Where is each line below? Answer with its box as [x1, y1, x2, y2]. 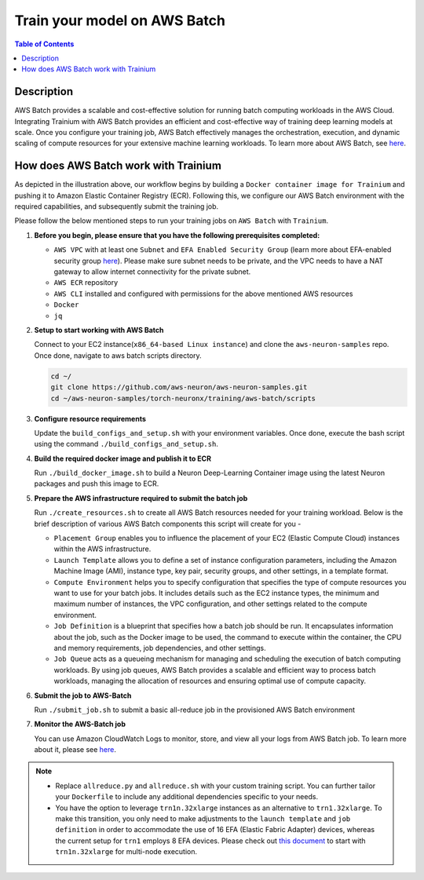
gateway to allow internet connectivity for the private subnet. [53, 267, 251, 276]
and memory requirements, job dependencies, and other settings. [53, 643, 266, 652]
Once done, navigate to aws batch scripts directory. [34, 350, 202, 360]
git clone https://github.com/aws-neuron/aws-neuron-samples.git [50, 383, 308, 392]
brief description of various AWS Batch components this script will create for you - [34, 519, 302, 528]
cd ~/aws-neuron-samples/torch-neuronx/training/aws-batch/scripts [50, 393, 316, 403]
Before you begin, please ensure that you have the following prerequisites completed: [34, 230, 320, 239]
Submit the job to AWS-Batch [34, 691, 132, 700]
